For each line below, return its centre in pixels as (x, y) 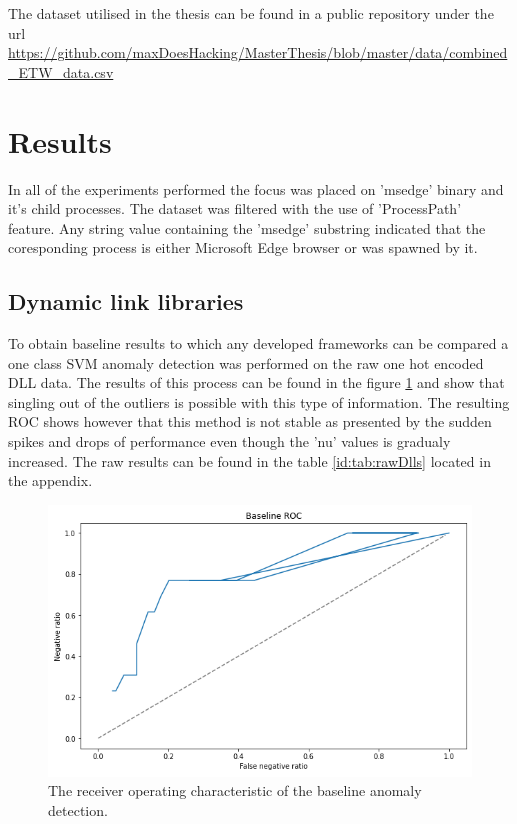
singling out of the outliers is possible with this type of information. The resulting (259, 401)
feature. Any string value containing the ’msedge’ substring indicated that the (247, 227)
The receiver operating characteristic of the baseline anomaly (235, 790)
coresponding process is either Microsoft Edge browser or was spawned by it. (243, 247)
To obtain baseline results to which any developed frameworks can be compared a (258, 343)
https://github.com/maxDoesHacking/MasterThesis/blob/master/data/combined (258, 52)
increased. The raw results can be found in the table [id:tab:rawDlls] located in (249, 460)
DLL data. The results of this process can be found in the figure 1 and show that (256, 382)
